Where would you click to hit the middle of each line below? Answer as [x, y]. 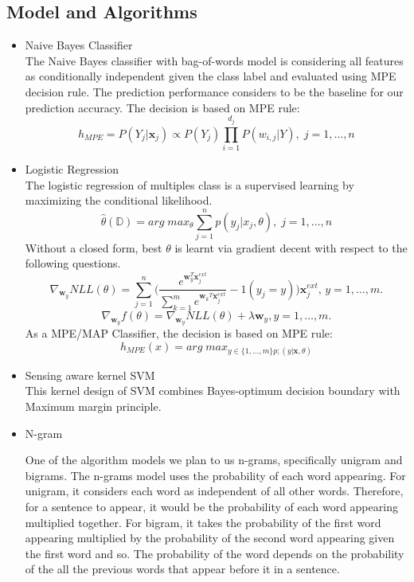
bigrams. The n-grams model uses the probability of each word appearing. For [215, 475]
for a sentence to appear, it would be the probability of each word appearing [211, 506]
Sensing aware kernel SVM [90, 375]
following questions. [73, 263]
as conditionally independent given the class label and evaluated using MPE [211, 76]
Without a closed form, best [94, 247]
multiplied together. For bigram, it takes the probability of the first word [203, 522]
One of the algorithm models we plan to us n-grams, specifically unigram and [214, 460]
